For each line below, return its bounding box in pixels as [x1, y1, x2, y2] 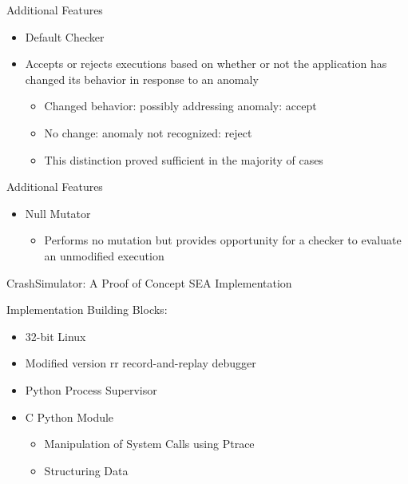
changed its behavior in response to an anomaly [25, 70, 259, 87]
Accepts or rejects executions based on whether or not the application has [25, 55, 387, 72]
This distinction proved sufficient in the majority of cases [44, 151, 323, 168]
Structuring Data [44, 462, 129, 478]
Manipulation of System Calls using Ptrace [44, 435, 255, 452]
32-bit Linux [25, 327, 86, 344]
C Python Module [25, 408, 114, 425]
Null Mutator [25, 204, 91, 221]
